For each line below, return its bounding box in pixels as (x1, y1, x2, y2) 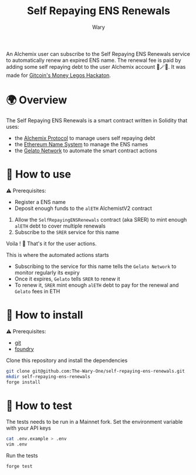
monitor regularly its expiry (14, 269, 80, 276)
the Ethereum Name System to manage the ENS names (14, 141, 148, 148)
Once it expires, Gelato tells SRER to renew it (14, 275, 120, 282)
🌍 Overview (6, 93, 67, 107)
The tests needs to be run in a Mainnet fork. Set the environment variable (6, 419, 183, 426)
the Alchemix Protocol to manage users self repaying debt (14, 134, 156, 142)
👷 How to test (6, 399, 72, 412)
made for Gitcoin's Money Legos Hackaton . (6, 72, 111, 79)
